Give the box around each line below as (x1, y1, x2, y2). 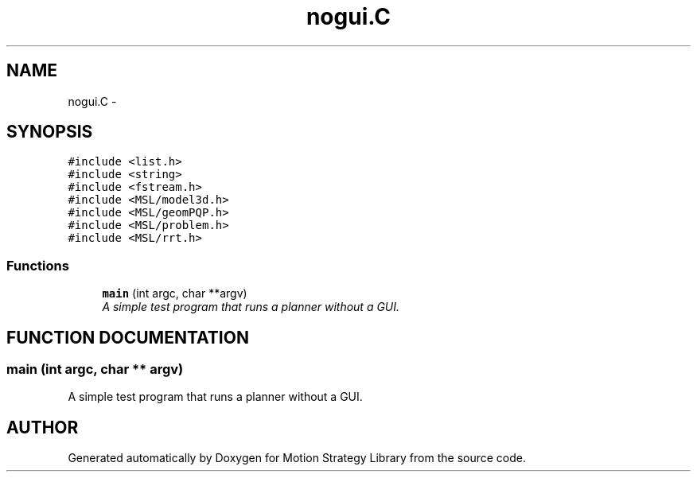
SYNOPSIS (6, 122, 93, 142)
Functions (6, 257, 69, 274)
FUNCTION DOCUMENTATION (6, 327, 249, 348)
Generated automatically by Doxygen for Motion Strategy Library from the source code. (68, 451, 527, 465)
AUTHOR (6, 417, 79, 437)
